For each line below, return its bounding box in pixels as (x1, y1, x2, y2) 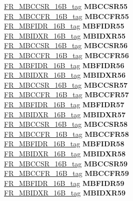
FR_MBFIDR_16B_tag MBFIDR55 (4, 21, 124, 31)
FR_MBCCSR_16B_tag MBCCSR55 (4, 1, 128, 11)
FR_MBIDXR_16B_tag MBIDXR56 (4, 70, 125, 80)
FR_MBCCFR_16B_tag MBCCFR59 (4, 168, 129, 178)
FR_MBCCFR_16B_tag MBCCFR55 (4, 11, 129, 21)
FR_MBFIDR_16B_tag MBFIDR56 (4, 60, 124, 70)
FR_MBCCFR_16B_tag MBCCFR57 (4, 89, 129, 100)
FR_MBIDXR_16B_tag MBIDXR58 (4, 148, 125, 158)
